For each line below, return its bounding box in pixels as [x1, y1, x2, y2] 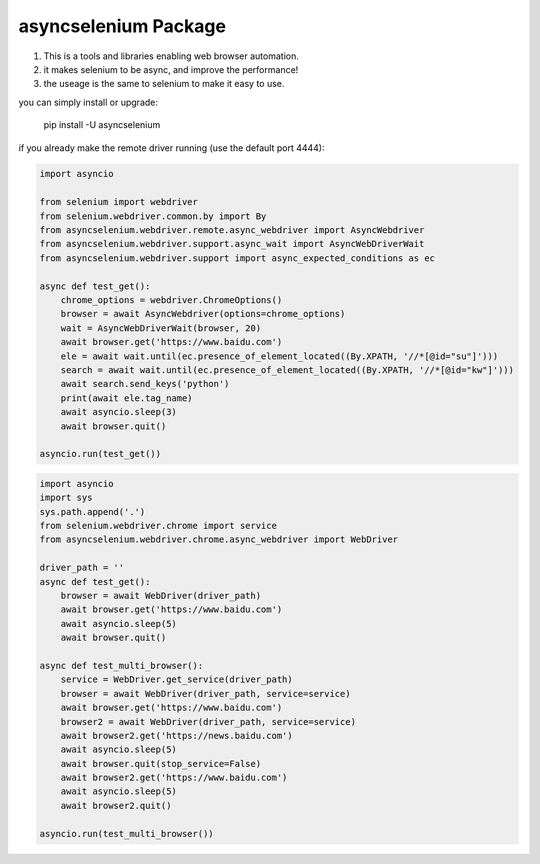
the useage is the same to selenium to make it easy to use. [43, 78, 285, 90]
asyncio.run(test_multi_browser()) [39, 828, 214, 839]
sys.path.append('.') [39, 506, 146, 517]
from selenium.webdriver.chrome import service [39, 520, 277, 532]
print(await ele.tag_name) [60, 392, 194, 404]
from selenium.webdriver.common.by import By [39, 210, 267, 222]
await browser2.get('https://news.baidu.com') [60, 730, 294, 741]
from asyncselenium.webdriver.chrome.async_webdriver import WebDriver [39, 534, 399, 545]
